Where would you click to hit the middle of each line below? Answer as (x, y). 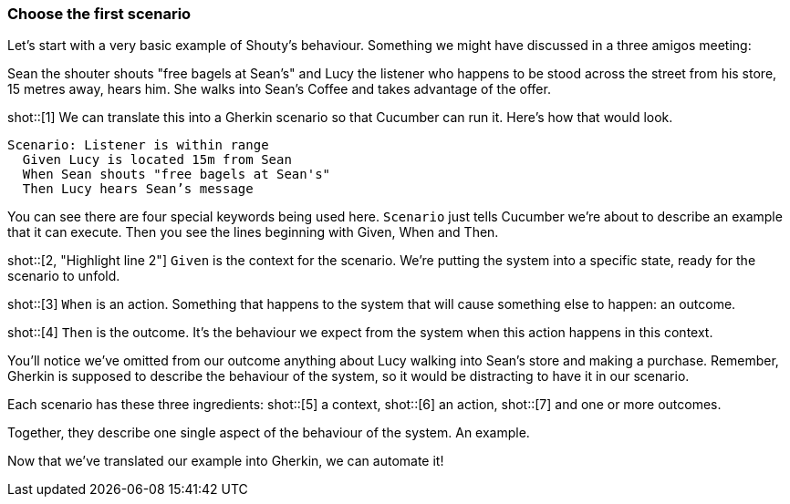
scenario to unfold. (64, 276)
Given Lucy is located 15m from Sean (157, 160)
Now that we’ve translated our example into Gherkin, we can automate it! (226, 461)
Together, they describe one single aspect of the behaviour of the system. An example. (269, 433)
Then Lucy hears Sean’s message (138, 189)
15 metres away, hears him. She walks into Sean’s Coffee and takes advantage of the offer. (279, 89)
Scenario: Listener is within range (138, 145)
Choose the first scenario (99, 14)
